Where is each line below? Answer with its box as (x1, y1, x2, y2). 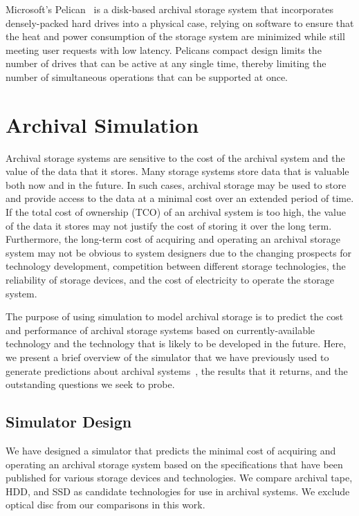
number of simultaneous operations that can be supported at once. (6, 69, 288, 84)
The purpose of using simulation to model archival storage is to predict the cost (6, 309, 344, 324)
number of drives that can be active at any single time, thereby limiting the (6, 56, 326, 71)
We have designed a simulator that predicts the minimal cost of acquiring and (6, 443, 336, 457)
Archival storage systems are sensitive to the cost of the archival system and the (6, 150, 345, 165)
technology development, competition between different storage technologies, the (6, 259, 346, 273)
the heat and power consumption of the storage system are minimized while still (6, 29, 345, 44)
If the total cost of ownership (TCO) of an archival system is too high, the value (6, 205, 346, 219)
